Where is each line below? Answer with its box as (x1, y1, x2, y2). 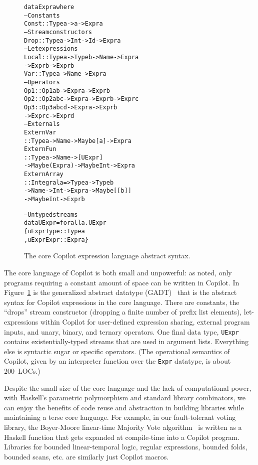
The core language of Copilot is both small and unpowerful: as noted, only (4, 267, 232, 277)
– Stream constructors (24, 28, 92, 36)
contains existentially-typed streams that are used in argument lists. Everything (4, 336, 248, 347)
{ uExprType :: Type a (24, 228, 85, 235)
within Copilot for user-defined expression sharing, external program (40, 316, 250, 327)
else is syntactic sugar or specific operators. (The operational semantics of (4, 346, 230, 356)
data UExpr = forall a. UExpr (24, 219, 106, 227)
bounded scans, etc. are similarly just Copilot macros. (4, 451, 169, 461)
